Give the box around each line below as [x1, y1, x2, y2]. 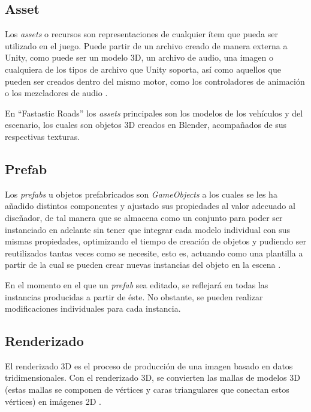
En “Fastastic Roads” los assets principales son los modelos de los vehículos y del [5, 106, 303, 119]
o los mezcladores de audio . [5, 86, 108, 99]
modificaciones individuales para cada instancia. [5, 302, 181, 315]
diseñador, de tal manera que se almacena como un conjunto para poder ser [5, 211, 283, 223]
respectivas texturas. [5, 130, 80, 142]
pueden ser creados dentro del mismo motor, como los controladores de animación [5, 74, 305, 87]
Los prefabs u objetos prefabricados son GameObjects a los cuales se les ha [5, 187, 277, 200]
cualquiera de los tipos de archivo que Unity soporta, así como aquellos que [5, 62, 281, 75]
